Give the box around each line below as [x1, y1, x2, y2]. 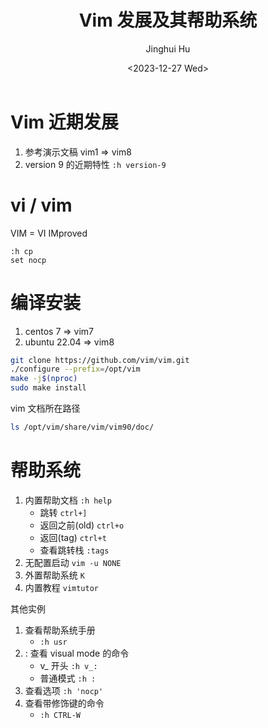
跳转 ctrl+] [39, 506, 88, 518]
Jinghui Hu [145, 42, 191, 55]
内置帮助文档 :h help [24, 494, 112, 506]
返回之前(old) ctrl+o [39, 519, 125, 531]
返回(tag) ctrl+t [39, 531, 107, 543]
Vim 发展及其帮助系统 [78, 9, 258, 32]
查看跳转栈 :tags [39, 544, 110, 556]
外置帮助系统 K [24, 569, 85, 581]
